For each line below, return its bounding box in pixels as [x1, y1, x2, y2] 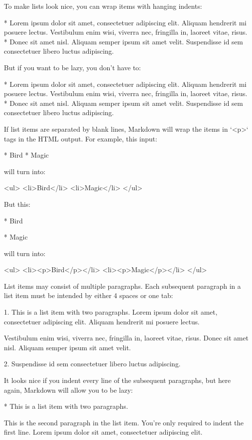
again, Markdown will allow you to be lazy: [4, 384, 133, 395]
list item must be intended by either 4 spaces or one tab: [4, 290, 173, 300]
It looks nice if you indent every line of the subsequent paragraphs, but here [4, 375, 231, 385]
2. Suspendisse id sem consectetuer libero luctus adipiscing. [4, 359, 181, 369]
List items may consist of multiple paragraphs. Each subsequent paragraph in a [4, 280, 241, 291]
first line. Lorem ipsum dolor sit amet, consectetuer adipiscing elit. [4, 427, 203, 437]
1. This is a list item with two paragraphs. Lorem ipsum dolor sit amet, [4, 307, 217, 317]
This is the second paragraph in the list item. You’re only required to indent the [4, 417, 244, 427]
